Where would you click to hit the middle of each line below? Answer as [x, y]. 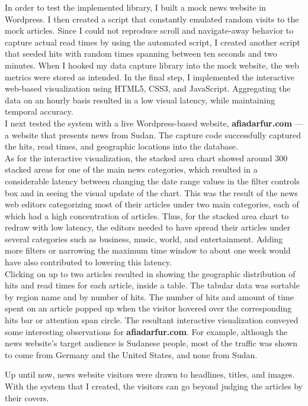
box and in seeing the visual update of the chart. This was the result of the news [151, 192]
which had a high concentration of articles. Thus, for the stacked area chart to [147, 215]
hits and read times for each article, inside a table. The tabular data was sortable [152, 285]
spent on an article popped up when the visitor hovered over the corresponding [148, 308]
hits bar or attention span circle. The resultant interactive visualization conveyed [152, 320]
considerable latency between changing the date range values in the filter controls [152, 181]
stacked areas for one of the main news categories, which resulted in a [131, 169]
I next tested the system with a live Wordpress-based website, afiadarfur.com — [154, 123]
